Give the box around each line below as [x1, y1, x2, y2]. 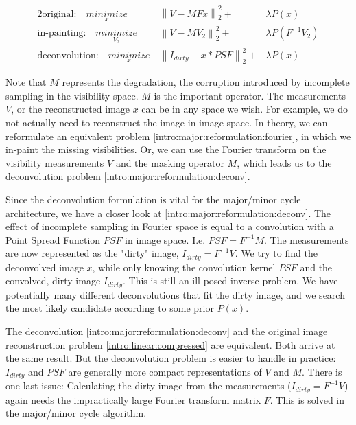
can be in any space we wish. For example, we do [141, 102, 348, 116]
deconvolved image [5, 260, 84, 274]
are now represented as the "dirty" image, [5, 246, 179, 260]
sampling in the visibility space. [5, 88, 139, 102]
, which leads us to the [237, 155, 332, 170]
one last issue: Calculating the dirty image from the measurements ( [5, 378, 292, 393]
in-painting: [37, 28, 86, 38]
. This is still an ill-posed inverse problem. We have [123, 273, 338, 288]
